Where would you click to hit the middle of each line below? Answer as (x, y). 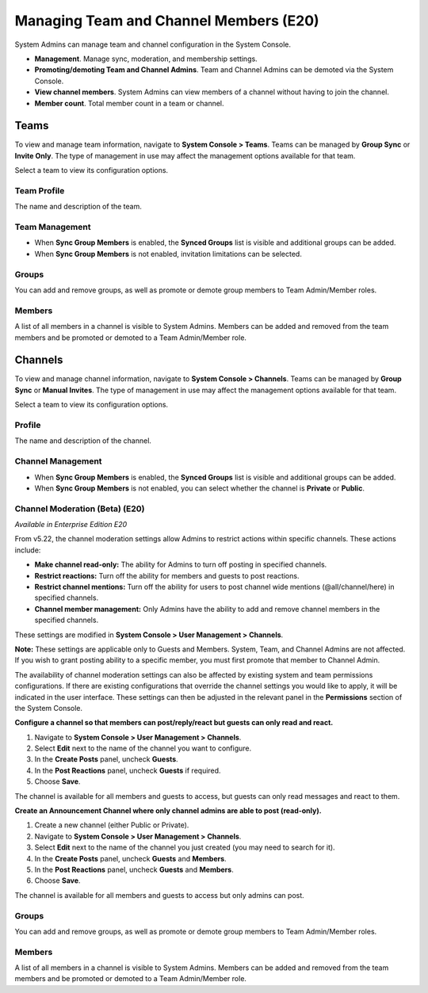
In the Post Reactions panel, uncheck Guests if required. (128, 770)
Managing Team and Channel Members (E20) (167, 21)
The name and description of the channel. (83, 441)
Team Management (53, 227)
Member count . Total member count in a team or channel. (130, 103)
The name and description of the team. (78, 207)
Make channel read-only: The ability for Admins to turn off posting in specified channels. (181, 565)
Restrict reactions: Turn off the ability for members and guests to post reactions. (167, 575)
